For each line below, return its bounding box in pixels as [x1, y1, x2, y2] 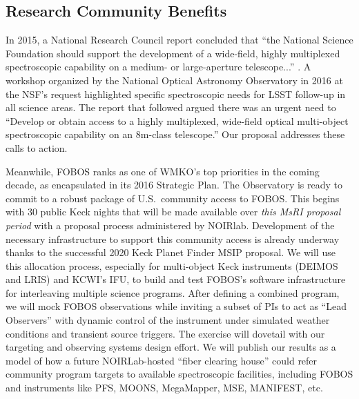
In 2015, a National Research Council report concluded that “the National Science [6, 32, 353, 47]
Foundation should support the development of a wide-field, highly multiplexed [6, 46, 340, 60]
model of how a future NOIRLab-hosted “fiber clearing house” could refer [6, 353, 318, 367]
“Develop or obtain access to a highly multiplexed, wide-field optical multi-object [6, 113, 349, 128]
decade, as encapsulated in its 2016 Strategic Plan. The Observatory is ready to [6, 177, 342, 192]
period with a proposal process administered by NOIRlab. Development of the [6, 217, 335, 232]
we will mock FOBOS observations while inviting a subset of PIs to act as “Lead [6, 299, 347, 313]
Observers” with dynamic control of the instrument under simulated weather [6, 313, 330, 327]
